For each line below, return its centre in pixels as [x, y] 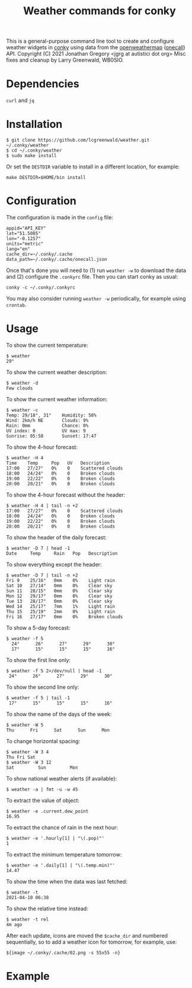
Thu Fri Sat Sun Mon [58, 730]
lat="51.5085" [24, 234]
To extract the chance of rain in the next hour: [62, 827]
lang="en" [18, 249]
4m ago [14, 925]
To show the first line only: [39, 660]
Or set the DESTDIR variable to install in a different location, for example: [93, 167]
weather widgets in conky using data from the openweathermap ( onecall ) [96, 47]
